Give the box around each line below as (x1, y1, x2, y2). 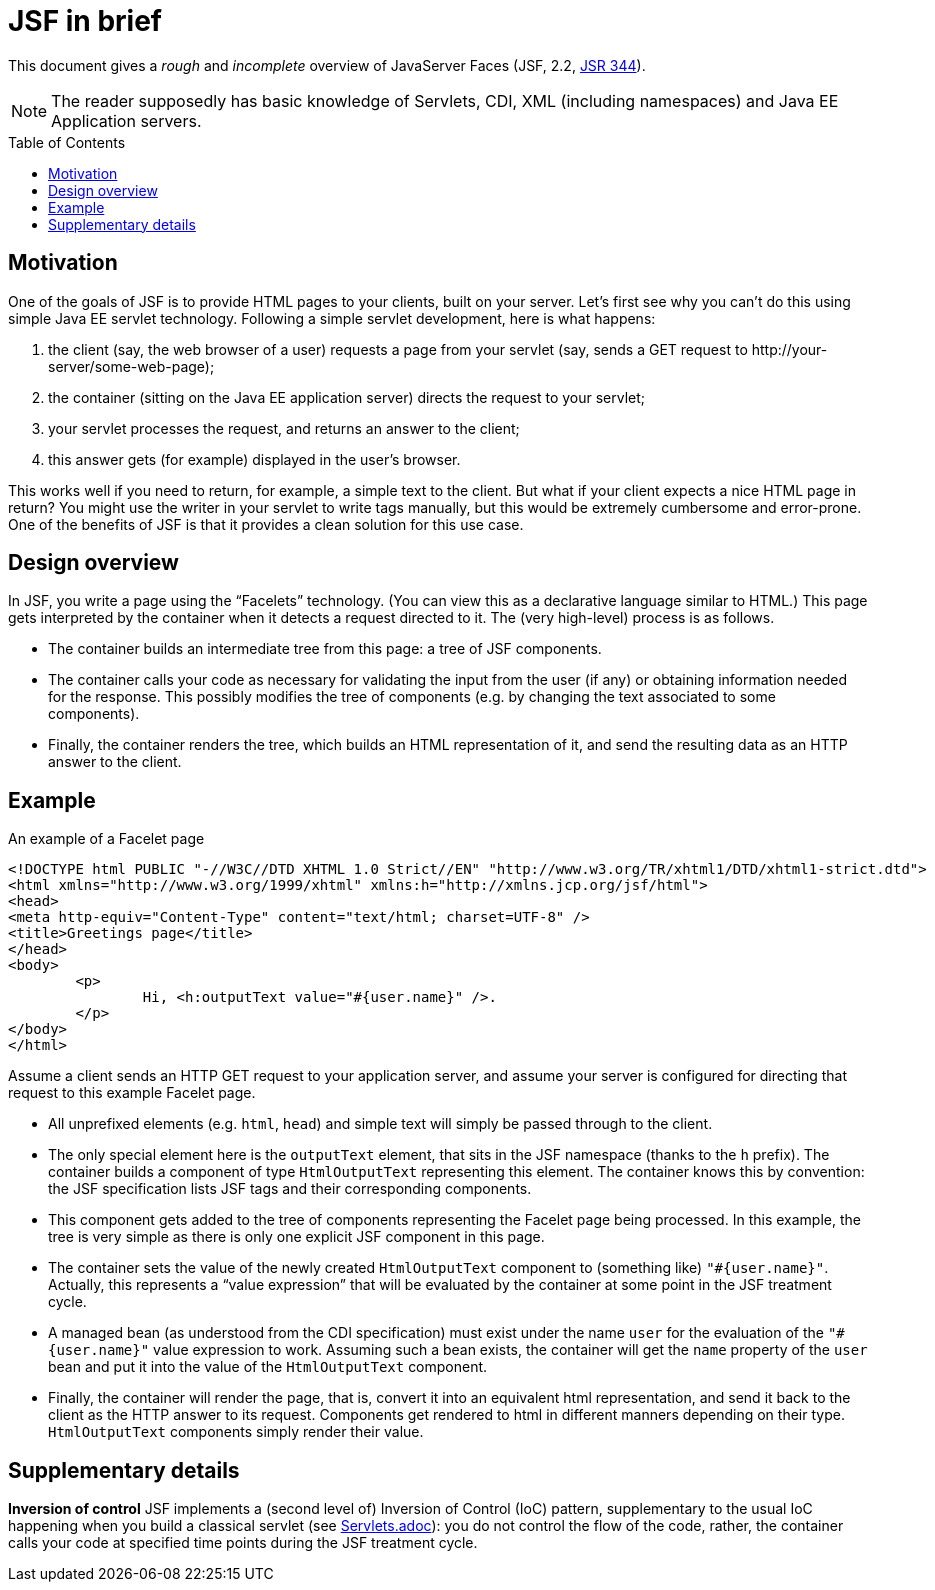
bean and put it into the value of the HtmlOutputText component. (48, 1358, 488, 1376)
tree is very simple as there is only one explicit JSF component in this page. (48, 1228, 545, 1246)
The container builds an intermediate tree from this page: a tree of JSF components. (48, 640, 602, 658)
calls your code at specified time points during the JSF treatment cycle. (8, 1534, 478, 1552)
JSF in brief (8, 4, 162, 38)
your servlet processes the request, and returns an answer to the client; (48, 419, 520, 437)
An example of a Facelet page (8, 830, 205, 848)
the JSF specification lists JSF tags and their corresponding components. (48, 1180, 532, 1198)
